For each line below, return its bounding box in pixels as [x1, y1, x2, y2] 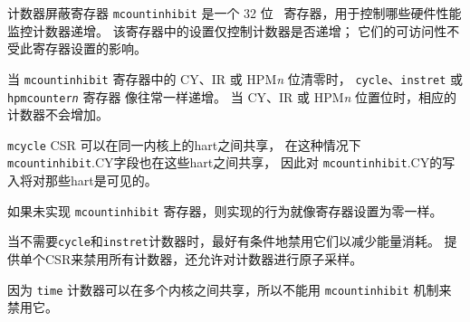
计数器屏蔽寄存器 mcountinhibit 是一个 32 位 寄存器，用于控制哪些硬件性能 [7, 4, 462, 22]
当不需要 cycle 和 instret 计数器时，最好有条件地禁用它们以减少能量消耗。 [7, 232, 440, 251]
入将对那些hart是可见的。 [7, 171, 158, 190]
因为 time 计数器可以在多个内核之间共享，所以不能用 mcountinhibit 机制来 [7, 279, 452, 298]
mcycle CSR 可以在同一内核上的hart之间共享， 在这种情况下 [7, 135, 361, 154]
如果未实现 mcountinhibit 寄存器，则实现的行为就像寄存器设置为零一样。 [7, 201, 443, 220]
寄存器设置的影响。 [32, 39, 147, 58]
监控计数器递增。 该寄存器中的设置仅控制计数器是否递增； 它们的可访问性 [7, 21, 447, 40]
